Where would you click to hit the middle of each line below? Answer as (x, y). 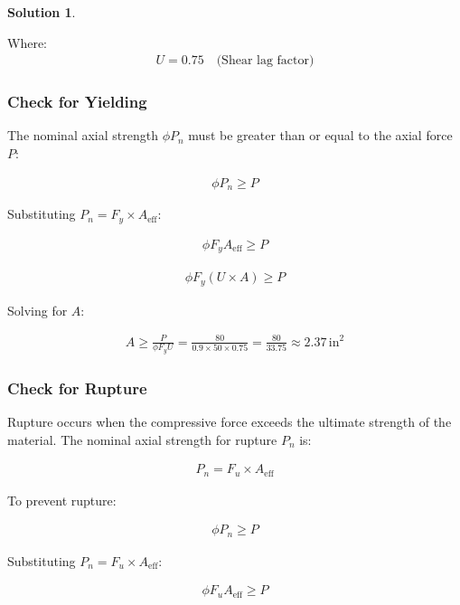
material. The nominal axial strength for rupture (142, 439)
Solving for (38, 310)
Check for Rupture (77, 388)
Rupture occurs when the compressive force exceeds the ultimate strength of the (230, 422)
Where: (27, 42)
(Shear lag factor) (265, 61)
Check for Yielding (77, 102)
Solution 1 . (42, 12)
